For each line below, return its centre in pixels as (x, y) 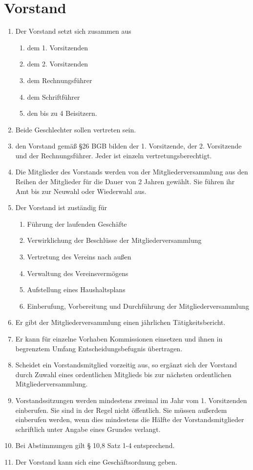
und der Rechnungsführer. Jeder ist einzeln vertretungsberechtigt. (114, 155)
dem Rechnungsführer (60, 80)
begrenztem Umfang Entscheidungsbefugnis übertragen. (99, 348)
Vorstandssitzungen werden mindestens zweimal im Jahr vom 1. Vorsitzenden (131, 400)
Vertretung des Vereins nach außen (79, 257)
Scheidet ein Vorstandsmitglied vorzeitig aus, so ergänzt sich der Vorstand (126, 365)
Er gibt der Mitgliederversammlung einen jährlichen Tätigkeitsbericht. (120, 322)
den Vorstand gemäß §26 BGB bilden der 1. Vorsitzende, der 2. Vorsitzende (128, 146)
